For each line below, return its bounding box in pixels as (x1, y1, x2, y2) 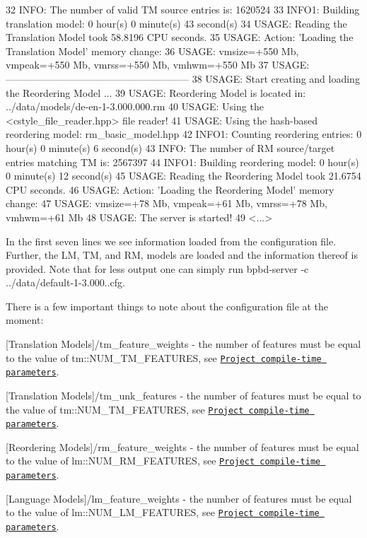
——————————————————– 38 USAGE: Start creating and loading (6, 71, 360, 86)
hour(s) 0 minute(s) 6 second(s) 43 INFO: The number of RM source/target (6, 140, 335, 155)
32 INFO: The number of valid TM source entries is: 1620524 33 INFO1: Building (6, 2, 360, 16)
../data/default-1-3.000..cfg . (6, 275, 125, 290)
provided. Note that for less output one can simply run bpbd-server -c (6, 261, 309, 276)
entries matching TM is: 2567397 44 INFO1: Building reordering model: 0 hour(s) (6, 154, 359, 169)
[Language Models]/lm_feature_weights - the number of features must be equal (6, 491, 352, 505)
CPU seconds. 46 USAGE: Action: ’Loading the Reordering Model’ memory (6, 182, 334, 197)
